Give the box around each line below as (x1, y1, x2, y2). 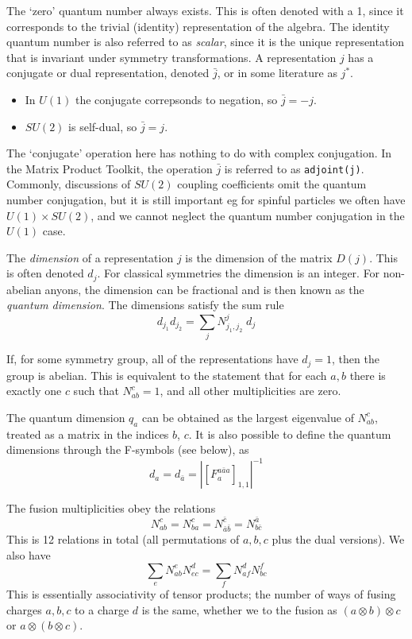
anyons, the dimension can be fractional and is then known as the (44, 281, 364, 297)
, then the (332, 350, 379, 367)
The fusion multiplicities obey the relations (6, 500, 216, 517)
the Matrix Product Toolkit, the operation (6, 160, 213, 176)
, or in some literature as (217, 64, 337, 81)
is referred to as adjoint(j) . (224, 160, 364, 176)
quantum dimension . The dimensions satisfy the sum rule (6, 296, 284, 313)
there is (349, 366, 386, 383)
